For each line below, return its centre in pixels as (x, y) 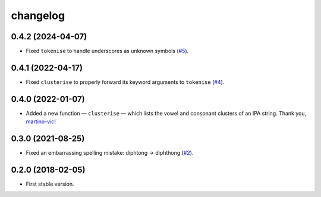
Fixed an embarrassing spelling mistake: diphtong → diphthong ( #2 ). (110, 153)
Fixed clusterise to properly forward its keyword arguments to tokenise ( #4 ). (125, 82)
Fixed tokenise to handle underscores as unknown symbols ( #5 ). (107, 51)
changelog (38, 15)
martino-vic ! (41, 121)
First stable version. (50, 184)
